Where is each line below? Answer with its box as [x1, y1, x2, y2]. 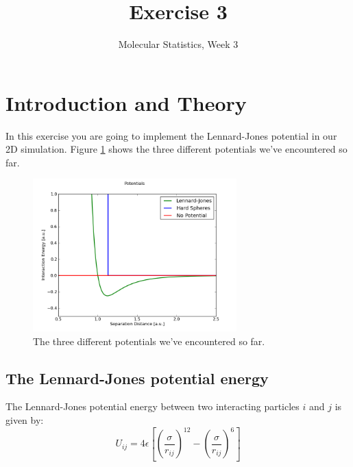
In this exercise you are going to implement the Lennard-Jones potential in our [5, 128, 337, 142]
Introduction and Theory [5, 88, 247, 116]
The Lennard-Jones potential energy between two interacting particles [5, 399, 300, 414]
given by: [5, 413, 44, 427]
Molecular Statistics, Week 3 [118, 37, 239, 51]
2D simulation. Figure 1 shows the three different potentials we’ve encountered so [5, 142, 348, 156]
